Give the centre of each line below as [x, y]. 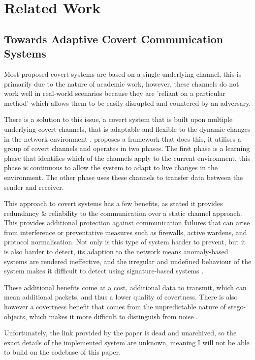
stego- [237, 307]
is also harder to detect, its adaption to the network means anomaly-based [116, 252]
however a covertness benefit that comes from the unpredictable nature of [115, 307]
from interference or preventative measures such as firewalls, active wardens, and [126, 232]
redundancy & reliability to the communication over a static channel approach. [123, 213]
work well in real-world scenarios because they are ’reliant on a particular [115, 93]
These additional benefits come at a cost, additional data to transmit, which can [125, 287]
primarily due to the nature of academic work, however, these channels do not [122, 83]
